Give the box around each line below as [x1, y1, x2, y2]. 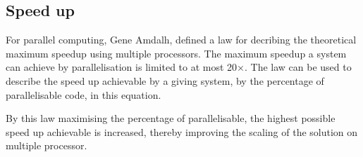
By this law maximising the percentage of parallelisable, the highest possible [6, 111, 336, 125]
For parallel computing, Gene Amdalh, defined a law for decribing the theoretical [6, 32, 357, 47]
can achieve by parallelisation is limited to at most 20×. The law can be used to [6, 60, 352, 74]
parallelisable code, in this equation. [6, 87, 161, 102]
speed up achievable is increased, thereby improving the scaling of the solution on [6, 124, 358, 139]
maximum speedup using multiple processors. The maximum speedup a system [6, 46, 347, 60]
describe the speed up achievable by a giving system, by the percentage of [6, 73, 324, 88]
